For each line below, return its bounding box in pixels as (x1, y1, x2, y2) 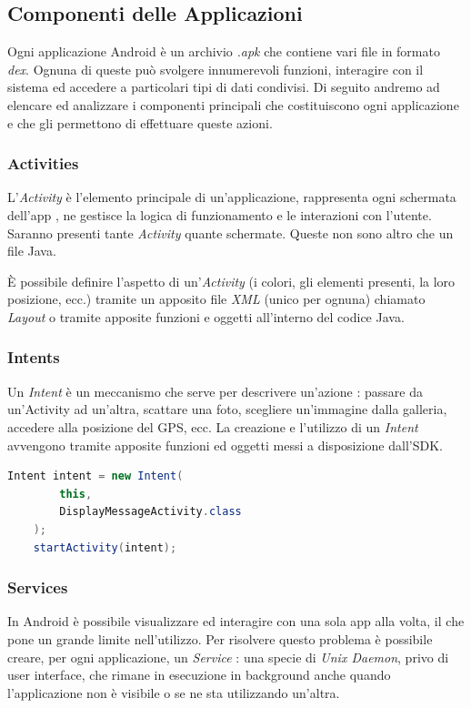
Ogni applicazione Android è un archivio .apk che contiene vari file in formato (7, 42, 440, 61)
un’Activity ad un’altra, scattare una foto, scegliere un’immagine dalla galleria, (7, 400, 447, 419)
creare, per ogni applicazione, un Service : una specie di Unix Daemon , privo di (7, 647, 449, 666)
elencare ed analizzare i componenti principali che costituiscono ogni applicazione (7, 95, 459, 114)
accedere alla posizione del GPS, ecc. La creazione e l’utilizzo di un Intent (7, 417, 418, 436)
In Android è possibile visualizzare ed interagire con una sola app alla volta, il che (7, 612, 465, 631)
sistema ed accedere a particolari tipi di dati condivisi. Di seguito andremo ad (7, 77, 440, 96)
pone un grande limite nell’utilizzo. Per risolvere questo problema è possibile (7, 629, 433, 648)
